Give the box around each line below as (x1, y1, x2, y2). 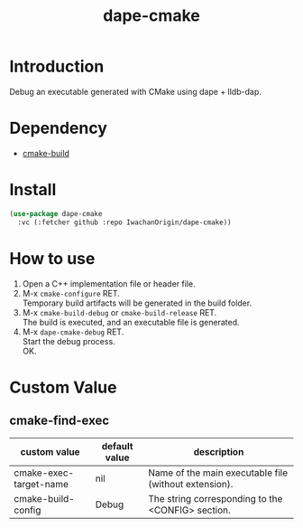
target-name (14, 477, 69, 490)
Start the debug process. (22, 335, 115, 346)
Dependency (9, 118, 108, 138)
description (193, 445, 244, 457)
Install (9, 180, 57, 200)
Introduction (9, 56, 105, 77)
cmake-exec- (14, 467, 75, 479)
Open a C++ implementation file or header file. (22, 278, 196, 289)
